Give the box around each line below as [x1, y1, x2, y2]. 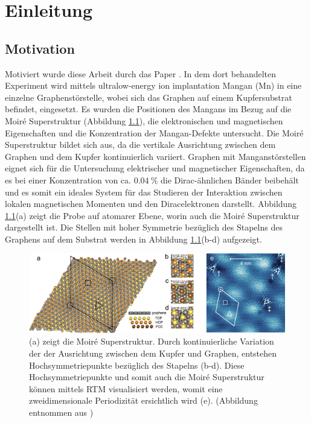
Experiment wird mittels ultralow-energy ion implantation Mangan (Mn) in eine [5, 79, 302, 92]
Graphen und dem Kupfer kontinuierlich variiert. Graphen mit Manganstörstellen [5, 150, 306, 162]
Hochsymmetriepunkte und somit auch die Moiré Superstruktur [29, 371, 265, 383]
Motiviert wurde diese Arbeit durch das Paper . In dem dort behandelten [5, 67, 277, 80]
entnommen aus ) [29, 406, 94, 418]
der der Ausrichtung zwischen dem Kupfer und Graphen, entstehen [29, 346, 277, 359]
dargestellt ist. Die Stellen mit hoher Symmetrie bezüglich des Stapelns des [5, 221, 283, 234]
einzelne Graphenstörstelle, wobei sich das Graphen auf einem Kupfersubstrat [5, 91, 292, 103]
